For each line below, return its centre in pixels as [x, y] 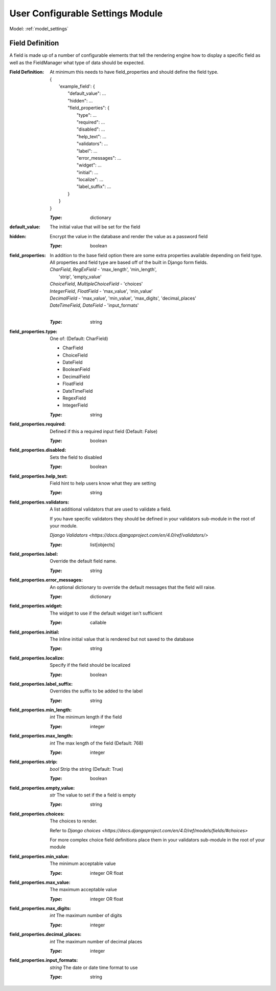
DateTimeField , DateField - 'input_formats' [94, 305]
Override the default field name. [83, 561]
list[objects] [102, 544]
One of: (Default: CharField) [79, 339]
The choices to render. [74, 821]
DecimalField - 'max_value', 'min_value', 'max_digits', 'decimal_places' [123, 298]
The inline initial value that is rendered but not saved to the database [122, 639]
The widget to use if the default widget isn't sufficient [106, 613]
